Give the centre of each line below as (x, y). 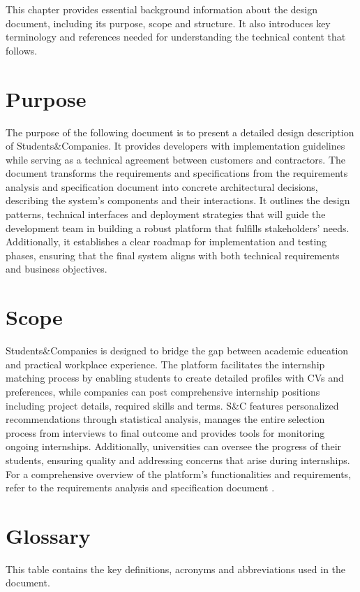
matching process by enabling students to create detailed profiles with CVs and (175, 378)
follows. (22, 50)
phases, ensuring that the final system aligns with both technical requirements (173, 255)
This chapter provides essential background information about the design (162, 9)
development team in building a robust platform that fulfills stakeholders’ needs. (178, 228)
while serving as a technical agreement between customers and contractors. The (176, 159)
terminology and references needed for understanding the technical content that (176, 37)
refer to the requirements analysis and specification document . (140, 488)
